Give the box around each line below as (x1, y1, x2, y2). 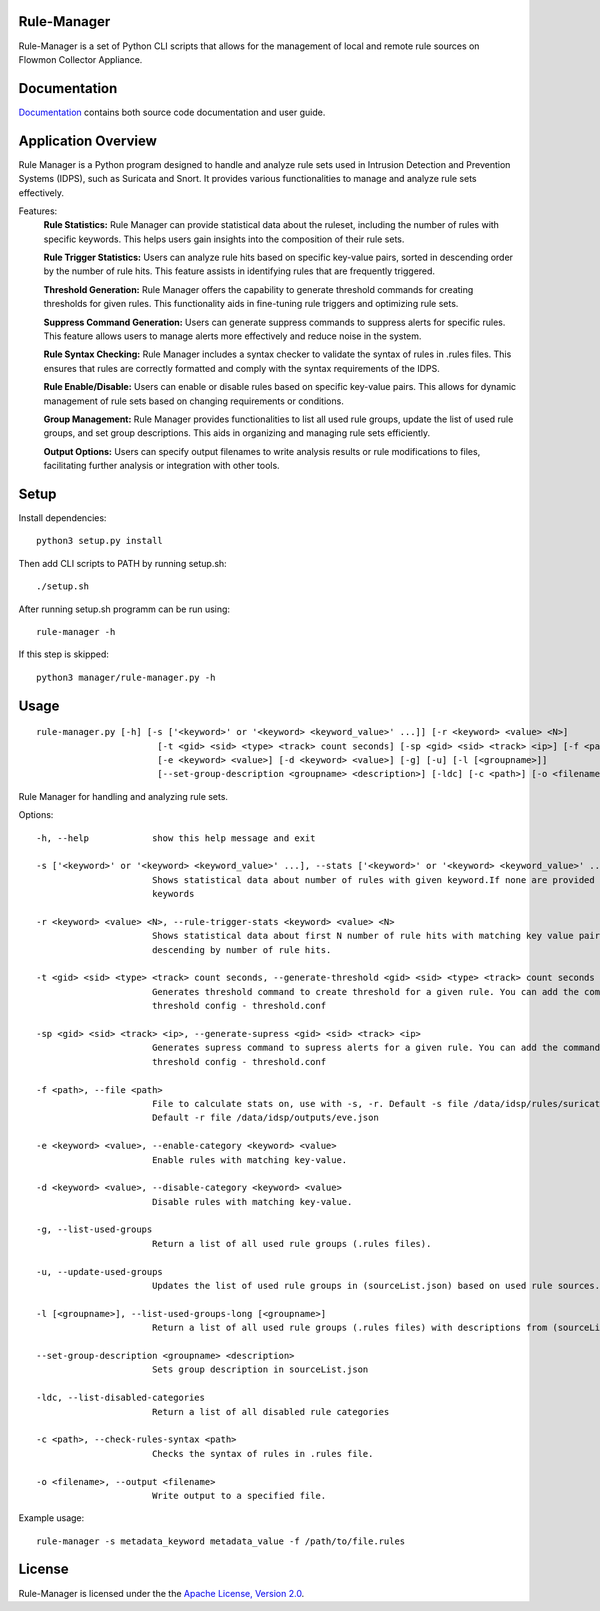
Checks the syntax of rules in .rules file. (151, 1448, 374, 1459)
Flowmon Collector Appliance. (18, 53, 143, 65)
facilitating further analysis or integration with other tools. (43, 460, 280, 472)
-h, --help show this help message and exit (36, 832, 316, 844)
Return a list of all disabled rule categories (151, 1406, 390, 1417)
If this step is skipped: (18, 648, 110, 660)
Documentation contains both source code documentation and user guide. (18, 106, 326, 118)
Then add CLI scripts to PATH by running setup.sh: (18, 557, 227, 569)
